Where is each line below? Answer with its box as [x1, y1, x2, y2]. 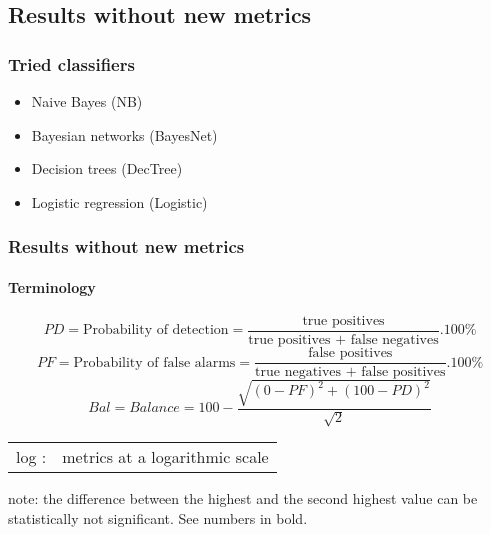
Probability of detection [82, 323, 229, 338]
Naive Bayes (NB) [31, 91, 143, 111]
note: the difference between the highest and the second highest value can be [8, 488, 478, 509]
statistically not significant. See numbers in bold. [8, 507, 308, 528]
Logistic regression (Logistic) [31, 191, 208, 212]
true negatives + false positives [255, 365, 446, 380]
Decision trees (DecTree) [31, 158, 183, 179]
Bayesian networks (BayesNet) [31, 124, 218, 145]
